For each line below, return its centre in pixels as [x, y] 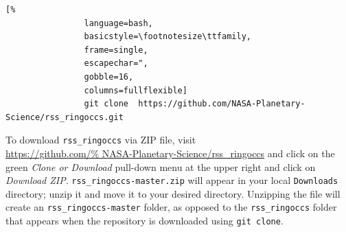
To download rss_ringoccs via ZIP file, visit [101, 140]
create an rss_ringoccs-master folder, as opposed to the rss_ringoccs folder [171, 207]
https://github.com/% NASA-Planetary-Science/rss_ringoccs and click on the [170, 153]
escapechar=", [116, 63]
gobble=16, [109, 77]
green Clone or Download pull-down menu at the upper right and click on [161, 166]
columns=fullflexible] [136, 90]
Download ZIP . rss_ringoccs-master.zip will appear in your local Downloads [172, 180]
